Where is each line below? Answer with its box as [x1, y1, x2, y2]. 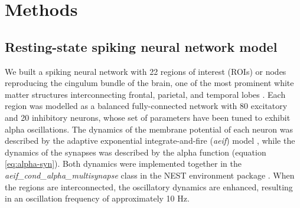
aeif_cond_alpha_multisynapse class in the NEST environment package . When [5, 169, 295, 181]
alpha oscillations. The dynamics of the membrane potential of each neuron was [5, 123, 294, 135]
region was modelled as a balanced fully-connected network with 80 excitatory [5, 100, 288, 112]
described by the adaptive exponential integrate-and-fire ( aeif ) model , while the [5, 134, 295, 147]
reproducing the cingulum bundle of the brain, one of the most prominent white [5, 77, 294, 89]
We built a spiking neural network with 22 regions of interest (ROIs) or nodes [5, 65, 286, 77]
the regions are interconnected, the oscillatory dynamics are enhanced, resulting [5, 180, 293, 193]
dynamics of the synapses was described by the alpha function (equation [5, 146, 266, 158]
